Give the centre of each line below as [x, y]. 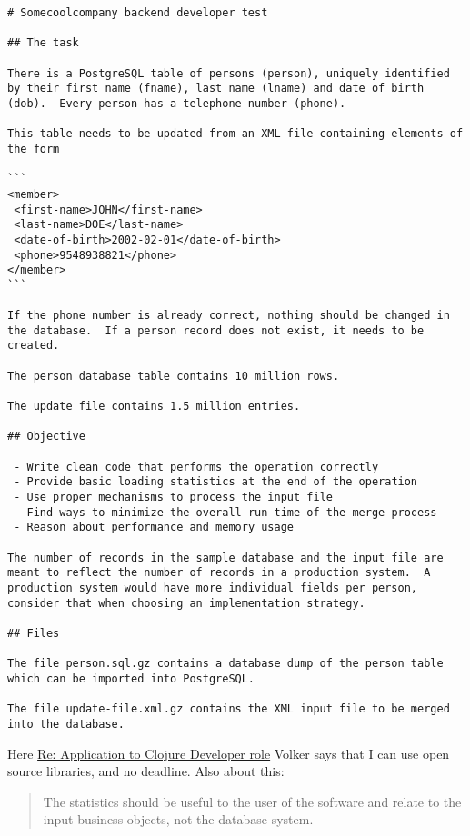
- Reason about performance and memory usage [154, 527]
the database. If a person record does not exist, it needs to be [216, 330]
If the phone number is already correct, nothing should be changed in [229, 316]
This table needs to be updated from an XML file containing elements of [235, 134]
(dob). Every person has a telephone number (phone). [177, 103]
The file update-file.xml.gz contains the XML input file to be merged [229, 709]
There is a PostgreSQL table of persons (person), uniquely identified [229, 73]
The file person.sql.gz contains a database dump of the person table [225, 664]
